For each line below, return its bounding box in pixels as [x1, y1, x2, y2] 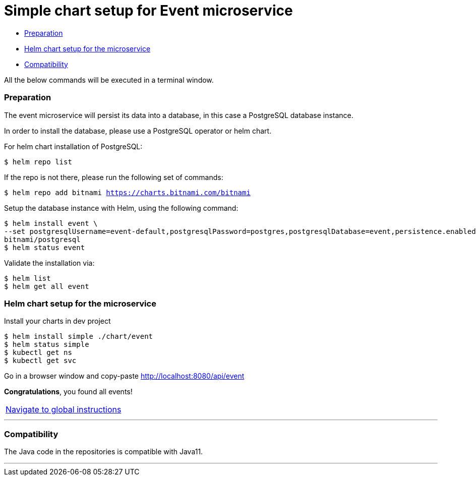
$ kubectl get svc [4, 356, 77, 365]
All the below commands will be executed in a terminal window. [4, 75, 214, 84]
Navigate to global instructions [6, 404, 122, 415]
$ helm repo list [4, 157, 72, 166]
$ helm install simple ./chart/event [4, 332, 153, 341]
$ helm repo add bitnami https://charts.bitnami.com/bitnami [4, 188, 251, 197]
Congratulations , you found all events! [4, 387, 133, 396]
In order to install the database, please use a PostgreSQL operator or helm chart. [4, 126, 272, 135]
